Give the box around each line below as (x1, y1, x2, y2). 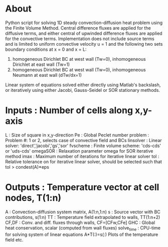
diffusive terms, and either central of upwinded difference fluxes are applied (5, 30, 162, 36)
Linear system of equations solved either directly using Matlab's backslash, (5, 81, 161, 88)
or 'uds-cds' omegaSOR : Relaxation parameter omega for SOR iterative (5, 148, 153, 154)
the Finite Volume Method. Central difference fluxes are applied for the (5, 25, 151, 31)
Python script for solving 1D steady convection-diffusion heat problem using (5, 20, 163, 26)
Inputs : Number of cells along (5, 105, 133, 116)
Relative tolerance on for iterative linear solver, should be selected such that (5, 159, 162, 165)
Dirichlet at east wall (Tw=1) (12, 61, 70, 67)
